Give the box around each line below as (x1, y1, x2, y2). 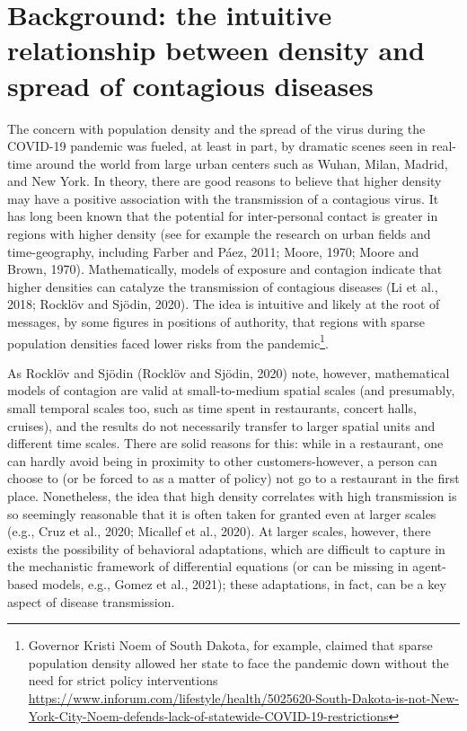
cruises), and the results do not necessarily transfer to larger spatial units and (7, 416, 436, 435)
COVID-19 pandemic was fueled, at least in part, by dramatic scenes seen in (7, 137, 428, 155)
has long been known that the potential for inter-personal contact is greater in (7, 207, 438, 225)
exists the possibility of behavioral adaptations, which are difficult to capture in (7, 539, 445, 558)
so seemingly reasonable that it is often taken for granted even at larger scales (7, 504, 436, 523)
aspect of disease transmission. (7, 592, 175, 611)
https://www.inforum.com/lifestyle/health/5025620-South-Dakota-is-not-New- (28, 688, 460, 707)
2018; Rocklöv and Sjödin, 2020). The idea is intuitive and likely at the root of (7, 295, 440, 313)
